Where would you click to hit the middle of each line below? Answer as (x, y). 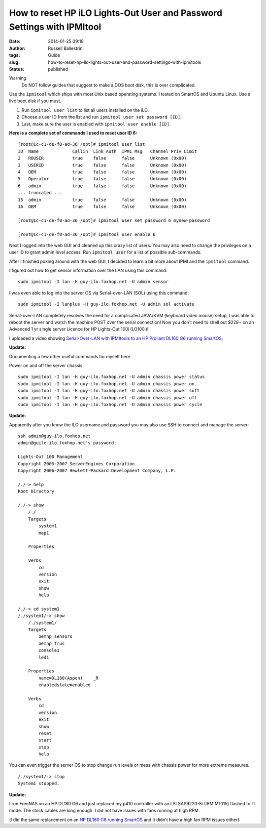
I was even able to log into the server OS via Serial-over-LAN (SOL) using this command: (99, 293)
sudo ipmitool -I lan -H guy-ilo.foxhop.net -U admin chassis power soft (109, 391)
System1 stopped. (39, 784)
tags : (15, 55)
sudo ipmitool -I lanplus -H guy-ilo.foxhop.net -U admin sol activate (106, 304)
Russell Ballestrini (66, 48)
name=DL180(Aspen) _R (68, 678)
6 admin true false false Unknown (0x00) (102, 186)
